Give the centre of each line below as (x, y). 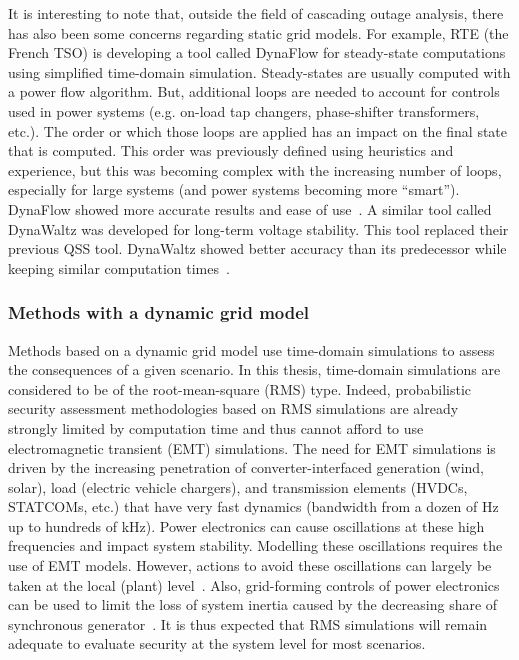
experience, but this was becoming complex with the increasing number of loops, (255, 169)
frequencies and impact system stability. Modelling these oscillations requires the (255, 545)
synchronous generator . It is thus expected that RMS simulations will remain (248, 623)
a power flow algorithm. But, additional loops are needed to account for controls (254, 91)
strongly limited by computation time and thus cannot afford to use (216, 427)
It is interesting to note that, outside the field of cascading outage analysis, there (256, 13)
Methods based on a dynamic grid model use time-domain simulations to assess (251, 349)
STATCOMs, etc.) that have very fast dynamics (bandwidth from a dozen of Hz (253, 506)
